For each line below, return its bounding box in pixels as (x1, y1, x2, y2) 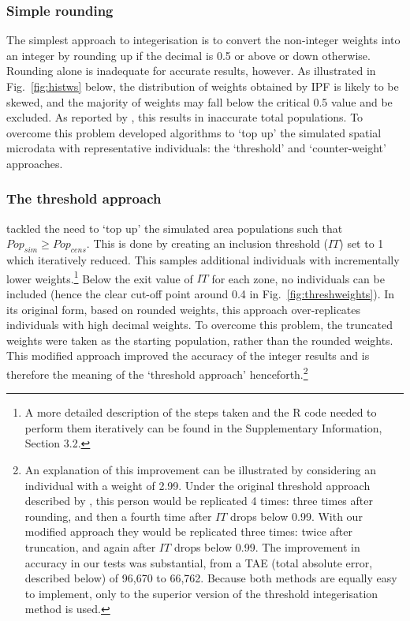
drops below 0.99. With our (230, 507, 363, 524)
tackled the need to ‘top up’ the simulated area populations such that (6, 219, 343, 236)
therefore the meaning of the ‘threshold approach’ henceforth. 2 (6, 363, 308, 382)
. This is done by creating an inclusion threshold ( (86, 235, 328, 252)
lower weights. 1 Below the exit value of (6, 267, 193, 286)
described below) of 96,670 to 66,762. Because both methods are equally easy (24, 570, 397, 586)
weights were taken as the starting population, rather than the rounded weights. (6, 331, 393, 348)
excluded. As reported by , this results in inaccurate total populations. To (6, 109, 363, 125)
